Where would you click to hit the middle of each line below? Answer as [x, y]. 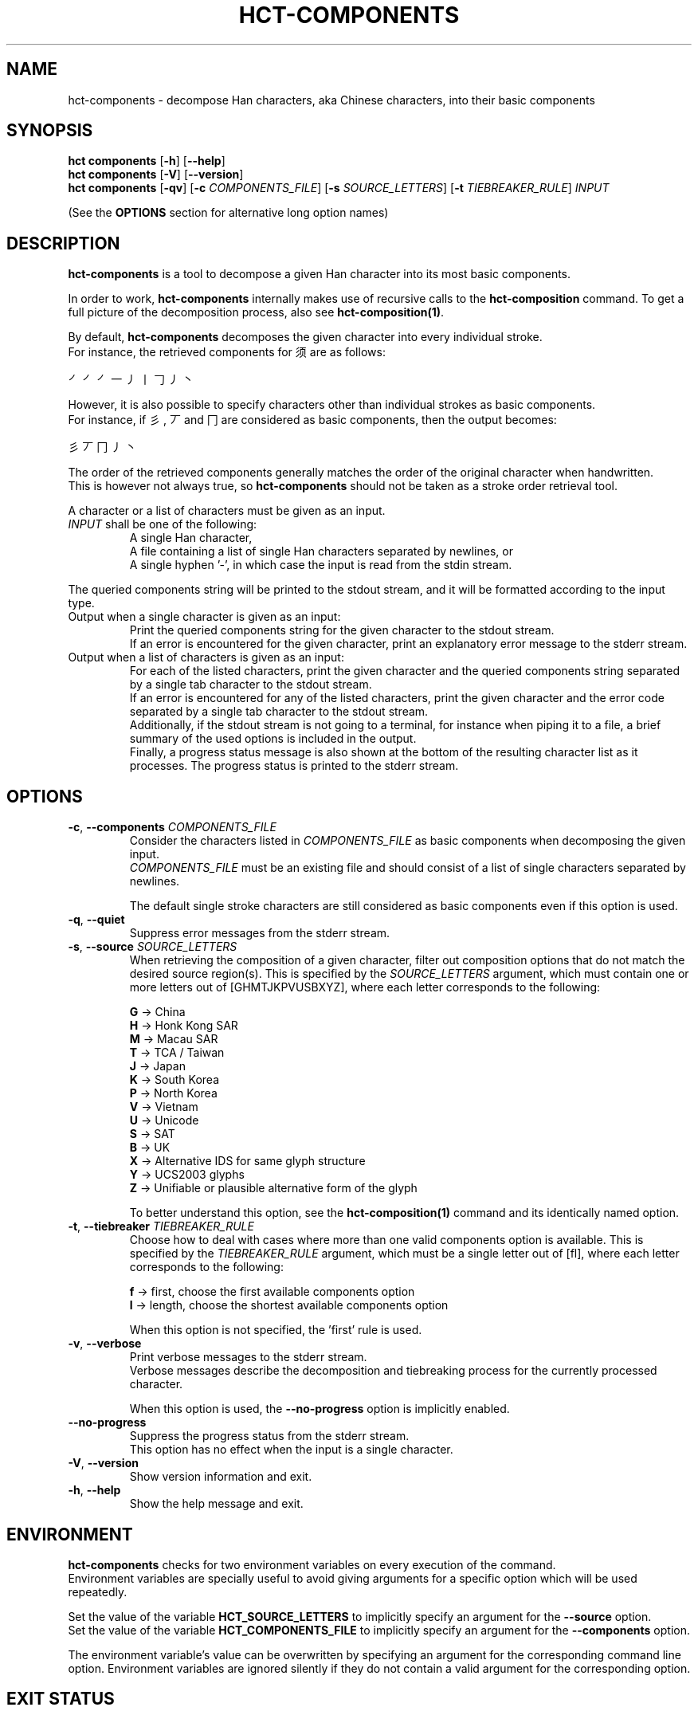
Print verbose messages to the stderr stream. [248, 1357]
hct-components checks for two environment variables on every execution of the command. [312, 1564]
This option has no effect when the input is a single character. [291, 1450]
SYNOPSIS [50, 131]
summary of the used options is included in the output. [273, 739]
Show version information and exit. [221, 1477]
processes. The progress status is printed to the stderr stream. [294, 766]
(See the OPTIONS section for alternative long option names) [228, 213]
